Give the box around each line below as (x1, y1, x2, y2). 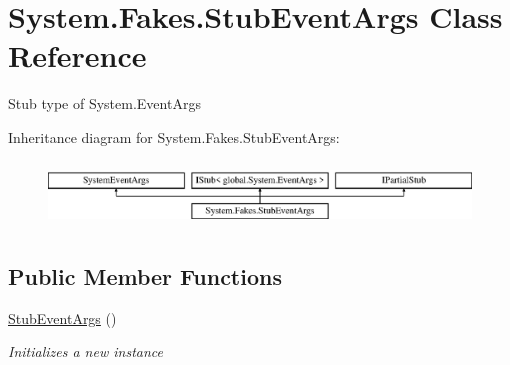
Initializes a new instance (8, 341, 163, 362)
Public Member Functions (8, 260, 282, 291)
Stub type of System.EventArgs (8, 93, 201, 114)
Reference (8, 35, 147, 76)
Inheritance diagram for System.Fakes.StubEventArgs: (8, 126, 340, 147)
